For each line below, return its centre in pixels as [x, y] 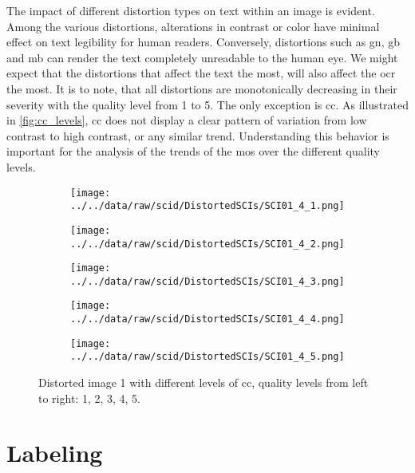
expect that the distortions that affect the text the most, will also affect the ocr [201, 73]
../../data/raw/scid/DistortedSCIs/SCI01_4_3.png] [207, 281]
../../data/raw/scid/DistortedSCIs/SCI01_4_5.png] [207, 357]
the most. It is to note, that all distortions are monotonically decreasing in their [202, 88]
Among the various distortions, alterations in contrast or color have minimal [193, 26]
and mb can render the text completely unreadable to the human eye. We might [202, 57]
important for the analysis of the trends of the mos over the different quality [193, 151]
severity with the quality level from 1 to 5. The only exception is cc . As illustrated [208, 104]
